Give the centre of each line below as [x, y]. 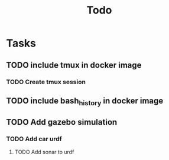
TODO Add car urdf [34, 139]
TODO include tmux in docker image [74, 65]
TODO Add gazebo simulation [62, 122]
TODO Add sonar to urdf [44, 152]
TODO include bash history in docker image [85, 101]
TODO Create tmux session [46, 82]
